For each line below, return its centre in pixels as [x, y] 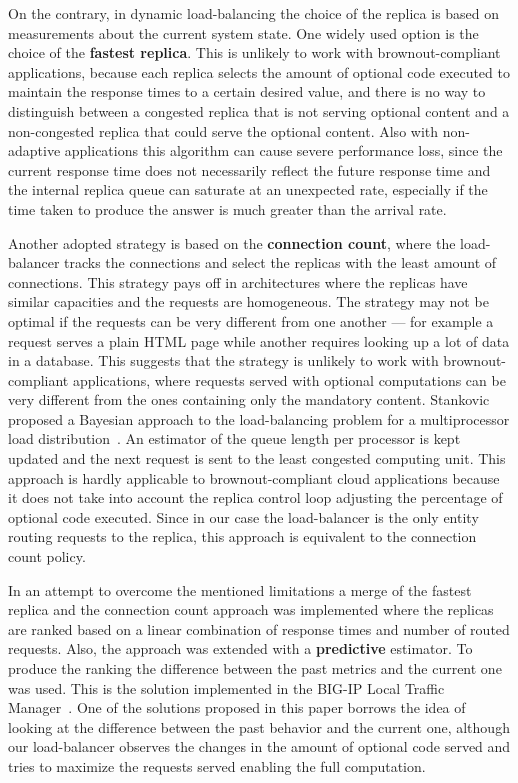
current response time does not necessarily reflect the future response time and [249, 169]
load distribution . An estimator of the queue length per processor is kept [234, 438]
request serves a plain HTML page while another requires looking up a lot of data [259, 340]
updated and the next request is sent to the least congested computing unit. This [257, 458]
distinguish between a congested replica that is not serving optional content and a [259, 110]
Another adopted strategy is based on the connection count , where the [232, 242]
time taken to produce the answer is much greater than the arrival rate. [227, 208]
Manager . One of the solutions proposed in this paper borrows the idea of [237, 707]
